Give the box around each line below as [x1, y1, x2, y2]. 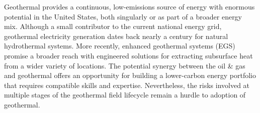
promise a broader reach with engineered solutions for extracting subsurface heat [4, 50, 253, 60]
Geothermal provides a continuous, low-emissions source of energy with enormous [4, 1, 255, 11]
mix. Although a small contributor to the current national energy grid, [4, 21, 222, 31]
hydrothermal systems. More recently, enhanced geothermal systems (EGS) [4, 40, 235, 51]
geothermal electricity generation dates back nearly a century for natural [4, 30, 228, 41]
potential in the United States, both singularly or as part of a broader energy [4, 11, 242, 21]
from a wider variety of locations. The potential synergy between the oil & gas [4, 60, 245, 70]
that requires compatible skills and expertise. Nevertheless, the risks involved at [4, 79, 250, 90]
